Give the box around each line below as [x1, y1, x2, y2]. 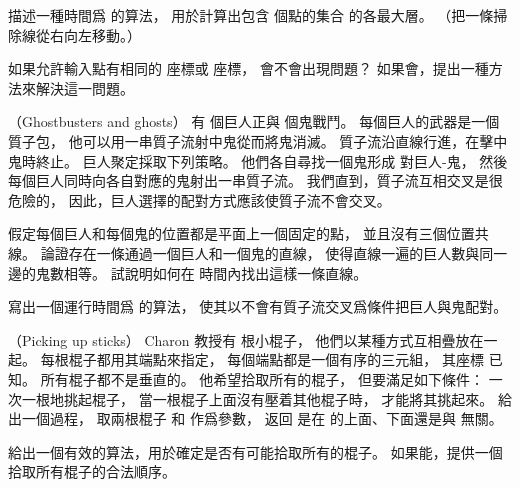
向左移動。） [63, 24, 141, 45]
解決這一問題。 [35, 77, 134, 98]
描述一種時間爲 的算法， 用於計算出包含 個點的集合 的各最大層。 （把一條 [8, 5, 494, 25]
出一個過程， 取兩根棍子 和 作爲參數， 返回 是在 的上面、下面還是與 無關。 [8, 408, 503, 429]
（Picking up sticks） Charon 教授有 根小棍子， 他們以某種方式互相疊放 [8, 329, 470, 350]
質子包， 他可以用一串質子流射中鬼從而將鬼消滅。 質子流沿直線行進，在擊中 [8, 130, 508, 151]
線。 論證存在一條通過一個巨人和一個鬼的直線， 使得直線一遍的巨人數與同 [8, 242, 494, 263]
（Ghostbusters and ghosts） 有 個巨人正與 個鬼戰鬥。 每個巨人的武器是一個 [8, 111, 500, 132]
